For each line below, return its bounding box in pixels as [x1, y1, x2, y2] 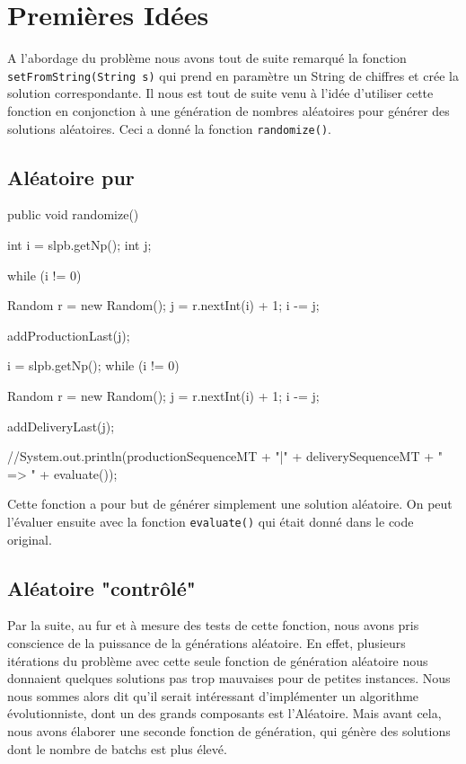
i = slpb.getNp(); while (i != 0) [7, 356, 180, 375]
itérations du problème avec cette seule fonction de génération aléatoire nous [7, 651, 428, 670]
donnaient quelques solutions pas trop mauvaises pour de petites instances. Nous [7, 669, 451, 688]
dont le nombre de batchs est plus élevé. [7, 739, 227, 758]
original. [7, 529, 52, 548]
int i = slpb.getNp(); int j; [7, 235, 152, 254]
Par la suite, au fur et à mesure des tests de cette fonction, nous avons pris [7, 616, 419, 635]
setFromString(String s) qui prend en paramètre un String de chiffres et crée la [7, 66, 459, 84]
